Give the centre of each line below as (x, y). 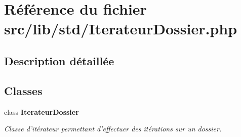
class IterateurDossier (42, 111)
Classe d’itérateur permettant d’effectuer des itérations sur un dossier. (113, 129)
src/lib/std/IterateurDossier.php (121, 29)
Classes (23, 90)
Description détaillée (59, 60)
